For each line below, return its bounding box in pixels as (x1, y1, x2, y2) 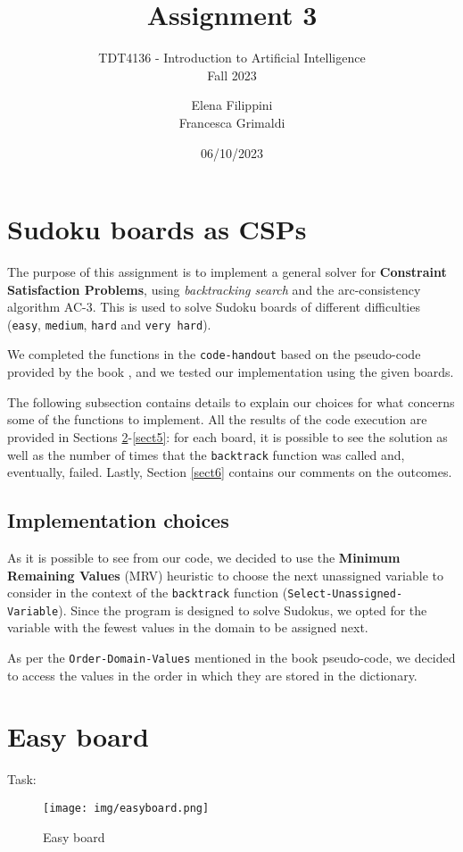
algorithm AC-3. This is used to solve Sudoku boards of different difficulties (7, 297, 420, 316)
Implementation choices (7, 506, 229, 534)
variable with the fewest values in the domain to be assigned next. (7, 618, 368, 637)
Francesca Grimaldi (178, 113, 285, 131)
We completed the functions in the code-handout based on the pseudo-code (7, 345, 421, 363)
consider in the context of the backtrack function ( (7, 583, 288, 602)
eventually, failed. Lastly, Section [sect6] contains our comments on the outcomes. (7, 463, 452, 481)
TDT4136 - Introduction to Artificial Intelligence (98, 48, 366, 67)
